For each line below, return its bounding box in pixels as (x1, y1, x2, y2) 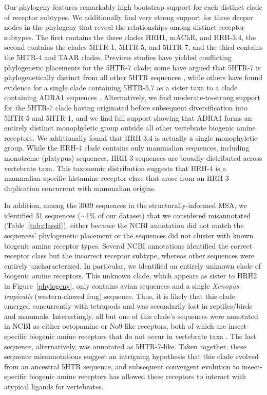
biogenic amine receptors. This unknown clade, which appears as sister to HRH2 (4, 270, 257, 281)
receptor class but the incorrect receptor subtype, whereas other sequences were (4, 250, 255, 261)
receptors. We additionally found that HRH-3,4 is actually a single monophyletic (4, 132, 258, 143)
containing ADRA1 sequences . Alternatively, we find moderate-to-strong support (4, 92, 261, 103)
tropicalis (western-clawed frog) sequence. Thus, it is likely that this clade (4, 290, 236, 301)
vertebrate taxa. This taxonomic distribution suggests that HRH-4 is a (4, 162, 226, 173)
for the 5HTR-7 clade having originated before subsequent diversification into (4, 102, 247, 112)
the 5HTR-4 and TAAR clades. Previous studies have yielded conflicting (4, 51, 232, 62)
